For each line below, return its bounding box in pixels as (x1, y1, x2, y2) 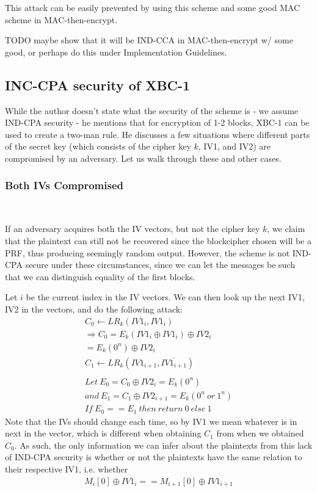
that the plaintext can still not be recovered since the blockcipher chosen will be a (5, 234, 312, 247)
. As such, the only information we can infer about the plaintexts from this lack (14, 438, 313, 451)
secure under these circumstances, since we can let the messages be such (25, 258, 295, 271)
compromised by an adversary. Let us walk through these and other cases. (5, 151, 282, 164)
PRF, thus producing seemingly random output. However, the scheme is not (5, 246, 290, 259)
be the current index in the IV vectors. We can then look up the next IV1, (26, 291, 305, 303)
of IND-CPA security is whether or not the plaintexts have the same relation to (5, 450, 302, 463)
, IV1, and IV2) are (198, 140, 271, 153)
